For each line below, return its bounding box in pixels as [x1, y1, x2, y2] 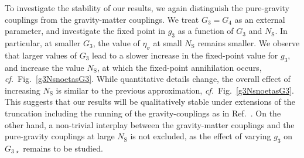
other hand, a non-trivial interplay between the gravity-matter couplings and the [5, 118, 295, 130]
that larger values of [5, 49, 77, 61]
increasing [5, 84, 40, 96]
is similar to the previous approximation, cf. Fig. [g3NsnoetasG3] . [56, 84, 294, 96]
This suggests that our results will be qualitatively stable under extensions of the [5, 95, 295, 108]
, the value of [93, 36, 140, 49]
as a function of [177, 25, 234, 37]
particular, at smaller [5, 36, 81, 49]
